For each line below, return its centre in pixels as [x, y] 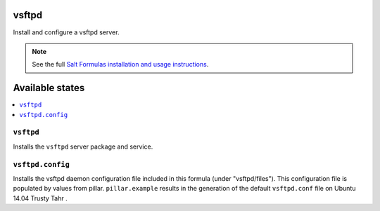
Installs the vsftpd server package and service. [83, 147]
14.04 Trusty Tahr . [40, 198]
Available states [49, 88]
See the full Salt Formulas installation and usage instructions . [120, 64]
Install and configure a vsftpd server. [66, 32]
